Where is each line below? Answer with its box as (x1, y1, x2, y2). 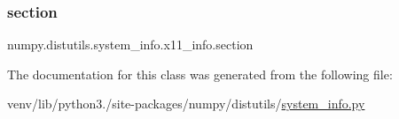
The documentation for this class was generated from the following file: (7, 64, 393, 83)
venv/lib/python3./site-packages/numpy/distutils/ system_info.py (7, 94, 365, 113)
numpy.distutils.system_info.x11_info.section (7, 35, 254, 54)
